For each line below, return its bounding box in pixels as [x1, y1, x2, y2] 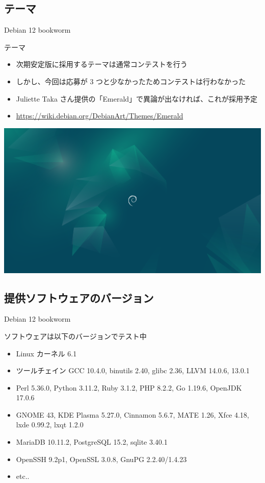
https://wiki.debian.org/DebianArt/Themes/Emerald [16, 110, 183, 121]
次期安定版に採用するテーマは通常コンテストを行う [16, 59, 188, 69]
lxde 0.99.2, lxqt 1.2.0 [16, 419, 84, 430]
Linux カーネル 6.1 [16, 348, 77, 358]
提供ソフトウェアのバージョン [4, 289, 154, 305]
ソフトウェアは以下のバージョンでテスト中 [4, 330, 147, 341]
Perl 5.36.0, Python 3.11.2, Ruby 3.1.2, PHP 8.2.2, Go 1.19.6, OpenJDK [16, 382, 242, 393]
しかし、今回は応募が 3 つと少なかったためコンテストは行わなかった [16, 76, 246, 86]
